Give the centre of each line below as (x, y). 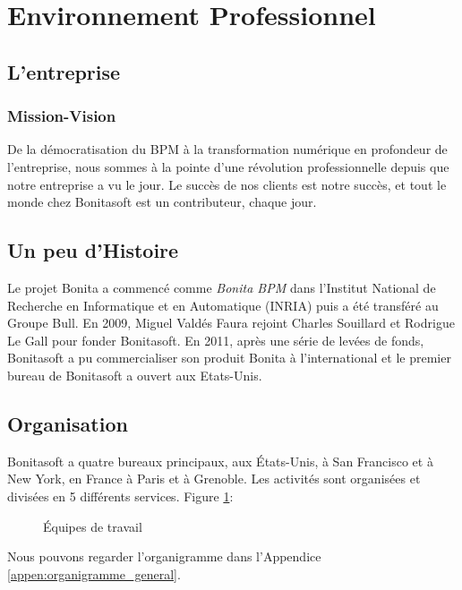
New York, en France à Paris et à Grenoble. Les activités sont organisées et (214, 479)
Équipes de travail (93, 526)
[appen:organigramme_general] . (94, 573)
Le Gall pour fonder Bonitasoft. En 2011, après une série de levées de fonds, (216, 340)
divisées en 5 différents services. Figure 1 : (120, 496)
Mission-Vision (62, 116)
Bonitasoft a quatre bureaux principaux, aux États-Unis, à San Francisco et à (220, 461)
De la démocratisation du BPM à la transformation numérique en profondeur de (227, 149)
